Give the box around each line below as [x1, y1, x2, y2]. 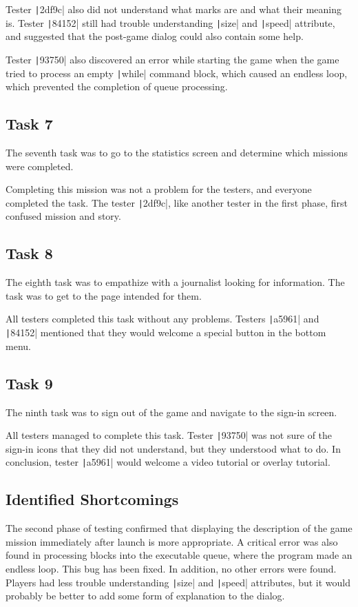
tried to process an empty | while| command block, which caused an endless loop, [6, 65, 348, 80]
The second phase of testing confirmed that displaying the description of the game [6, 521, 352, 535]
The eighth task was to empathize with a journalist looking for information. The [6, 275, 345, 289]
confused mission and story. [6, 209, 121, 223]
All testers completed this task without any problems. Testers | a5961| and [6, 311, 319, 326]
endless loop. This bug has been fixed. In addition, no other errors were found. [6, 562, 337, 576]
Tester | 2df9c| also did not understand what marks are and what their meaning [6, 2, 341, 16]
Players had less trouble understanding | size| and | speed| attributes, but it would [6, 575, 351, 589]
